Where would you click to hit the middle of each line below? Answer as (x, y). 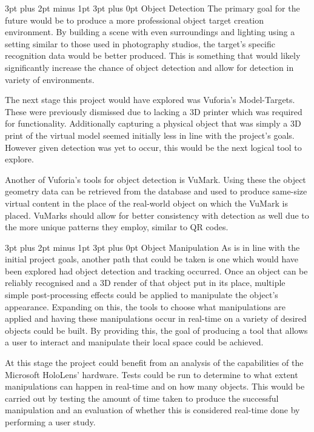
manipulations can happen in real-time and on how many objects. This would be (155, 386)
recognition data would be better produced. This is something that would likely (153, 55)
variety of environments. (50, 79)
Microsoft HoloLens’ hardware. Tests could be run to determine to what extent (152, 374)
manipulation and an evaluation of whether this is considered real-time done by (152, 410)
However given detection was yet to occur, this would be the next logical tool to (153, 147)
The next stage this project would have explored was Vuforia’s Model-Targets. (150, 100)
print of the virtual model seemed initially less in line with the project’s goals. (150, 135)
